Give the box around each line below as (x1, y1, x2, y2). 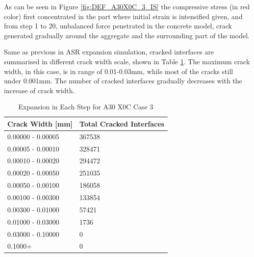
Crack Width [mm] (7, 118, 73, 128)
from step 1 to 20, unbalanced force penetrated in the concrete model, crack (4, 21, 232, 31)
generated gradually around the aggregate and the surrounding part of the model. (4, 30, 250, 40)
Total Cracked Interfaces (79, 118, 164, 128)
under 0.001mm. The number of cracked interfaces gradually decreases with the (4, 76, 242, 86)
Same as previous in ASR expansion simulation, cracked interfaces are (4, 47, 214, 57)
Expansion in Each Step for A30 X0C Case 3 (18, 102, 153, 112)
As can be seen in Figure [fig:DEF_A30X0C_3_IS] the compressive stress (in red (4, 1, 250, 11)
